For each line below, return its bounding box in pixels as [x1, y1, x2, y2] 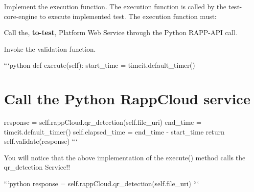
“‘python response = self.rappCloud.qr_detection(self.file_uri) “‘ [4, 178, 199, 189]
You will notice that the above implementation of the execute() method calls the [4, 152, 246, 162]
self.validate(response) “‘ [4, 136, 78, 146]
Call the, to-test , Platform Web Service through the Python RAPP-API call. [4, 27, 237, 38]
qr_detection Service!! [4, 162, 70, 172]
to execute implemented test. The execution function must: [40, 11, 217, 21]
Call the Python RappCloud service [4, 89, 251, 109]
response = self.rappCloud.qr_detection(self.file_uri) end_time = [4, 117, 202, 127]
